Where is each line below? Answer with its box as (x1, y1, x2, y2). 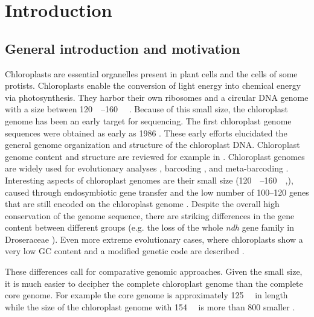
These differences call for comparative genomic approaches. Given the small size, (5, 265, 303, 278)
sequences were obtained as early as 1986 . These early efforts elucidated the (5, 126, 287, 139)
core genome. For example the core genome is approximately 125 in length (5, 289, 288, 301)
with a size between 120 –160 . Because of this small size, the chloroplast (5, 103, 288, 115)
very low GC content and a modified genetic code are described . (5, 245, 245, 257)
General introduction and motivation (5, 39, 240, 57)
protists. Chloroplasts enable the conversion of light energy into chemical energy (5, 79, 301, 92)
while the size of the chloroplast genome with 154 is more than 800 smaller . (5, 300, 295, 313)
